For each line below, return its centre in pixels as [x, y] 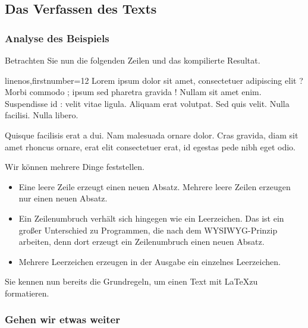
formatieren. [27, 293]
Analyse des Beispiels [57, 38]
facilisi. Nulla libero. [42, 115]
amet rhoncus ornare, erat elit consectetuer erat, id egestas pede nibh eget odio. [150, 146]
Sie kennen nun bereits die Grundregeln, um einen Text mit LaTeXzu [131, 281]
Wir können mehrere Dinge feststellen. [75, 167]
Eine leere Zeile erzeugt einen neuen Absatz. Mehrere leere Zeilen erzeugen [155, 186]
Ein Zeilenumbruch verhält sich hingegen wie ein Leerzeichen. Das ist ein [151, 218]
